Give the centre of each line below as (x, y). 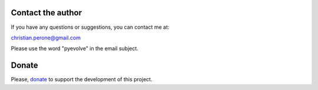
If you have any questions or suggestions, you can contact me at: (90, 27)
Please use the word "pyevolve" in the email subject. (74, 49)
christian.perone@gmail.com (46, 38)
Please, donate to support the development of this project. (82, 79)
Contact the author (47, 13)
